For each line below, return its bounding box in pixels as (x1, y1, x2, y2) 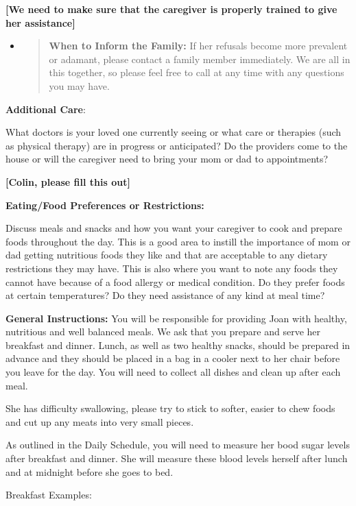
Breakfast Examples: (5, 487, 92, 502)
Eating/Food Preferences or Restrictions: (5, 197, 204, 212)
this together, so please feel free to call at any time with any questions (49, 65, 344, 80)
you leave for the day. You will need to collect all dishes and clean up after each (5, 365, 341, 379)
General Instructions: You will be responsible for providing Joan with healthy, (5, 311, 347, 325)
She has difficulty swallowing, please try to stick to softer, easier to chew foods (5, 401, 335, 415)
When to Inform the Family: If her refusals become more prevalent (49, 38, 348, 53)
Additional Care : (5, 101, 86, 116)
